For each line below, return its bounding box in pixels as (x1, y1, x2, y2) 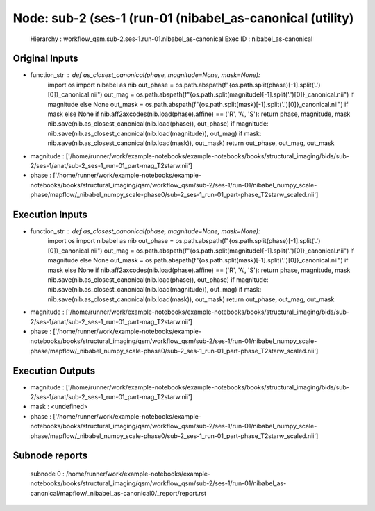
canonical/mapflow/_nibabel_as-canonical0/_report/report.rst (30, 489, 207, 497)
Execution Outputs (12, 365, 96, 376)
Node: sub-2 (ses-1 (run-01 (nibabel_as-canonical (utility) (12, 10, 354, 26)
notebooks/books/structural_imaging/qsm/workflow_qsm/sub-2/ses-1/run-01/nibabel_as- (30, 479, 287, 487)
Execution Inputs (12, 208, 88, 220)
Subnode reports (12, 450, 88, 462)
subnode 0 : (30, 469, 65, 478)
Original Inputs (12, 53, 78, 65)
